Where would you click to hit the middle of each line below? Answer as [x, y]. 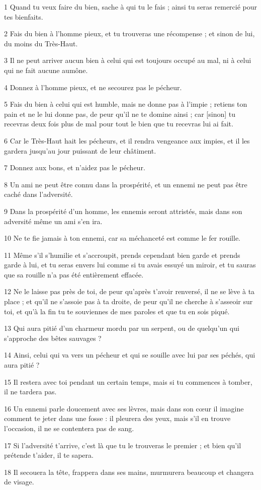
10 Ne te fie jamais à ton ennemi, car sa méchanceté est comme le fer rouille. [122, 238]
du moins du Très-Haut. [41, 43]
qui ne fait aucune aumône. [46, 70]
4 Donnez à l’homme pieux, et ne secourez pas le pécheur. [93, 87]
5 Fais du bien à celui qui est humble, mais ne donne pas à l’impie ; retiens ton [126, 104]
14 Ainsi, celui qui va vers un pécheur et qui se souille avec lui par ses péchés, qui [130, 355]
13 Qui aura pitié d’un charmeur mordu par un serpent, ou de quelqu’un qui [122, 328]
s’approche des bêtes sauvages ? [53, 338]
